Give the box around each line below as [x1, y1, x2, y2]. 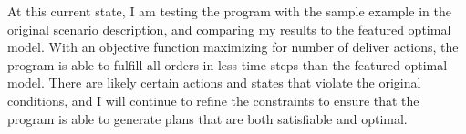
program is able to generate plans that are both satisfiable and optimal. [7, 108, 408, 128]
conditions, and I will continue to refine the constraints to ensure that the [7, 90, 419, 109]
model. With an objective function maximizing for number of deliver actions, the [7, 37, 459, 57]
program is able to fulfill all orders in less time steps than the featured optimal [7, 55, 448, 74]
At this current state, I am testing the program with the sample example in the [7, 2, 451, 20]
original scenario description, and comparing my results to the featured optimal [7, 19, 451, 38]
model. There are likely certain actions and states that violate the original [7, 73, 421, 92]
